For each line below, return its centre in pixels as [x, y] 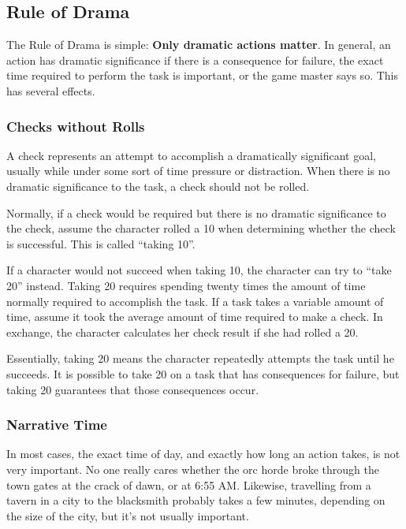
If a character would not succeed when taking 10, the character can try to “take [199, 270]
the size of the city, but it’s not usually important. [128, 515]
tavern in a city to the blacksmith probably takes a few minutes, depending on [196, 500]
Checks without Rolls [76, 126]
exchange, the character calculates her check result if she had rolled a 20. [183, 332]
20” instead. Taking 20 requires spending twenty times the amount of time [186, 285]
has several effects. [51, 90]
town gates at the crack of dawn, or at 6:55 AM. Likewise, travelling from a [189, 484]
